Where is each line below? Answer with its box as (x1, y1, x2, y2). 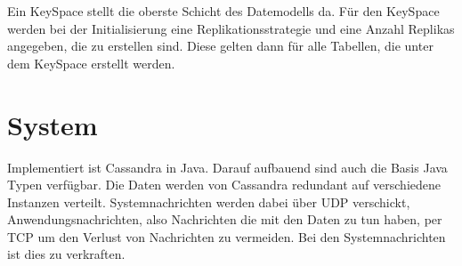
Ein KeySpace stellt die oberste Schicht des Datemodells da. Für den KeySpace (7, 2, 440, 20)
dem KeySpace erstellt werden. (7, 53, 175, 72)
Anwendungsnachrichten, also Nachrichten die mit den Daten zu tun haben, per (7, 210, 442, 229)
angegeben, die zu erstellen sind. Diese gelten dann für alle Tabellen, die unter (7, 36, 434, 55)
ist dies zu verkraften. (7, 245, 126, 263)
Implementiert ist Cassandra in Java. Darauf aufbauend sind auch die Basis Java (7, 157, 448, 176)
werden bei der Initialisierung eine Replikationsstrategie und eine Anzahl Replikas (7, 19, 455, 37)
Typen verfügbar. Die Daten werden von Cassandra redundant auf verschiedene (7, 175, 441, 194)
